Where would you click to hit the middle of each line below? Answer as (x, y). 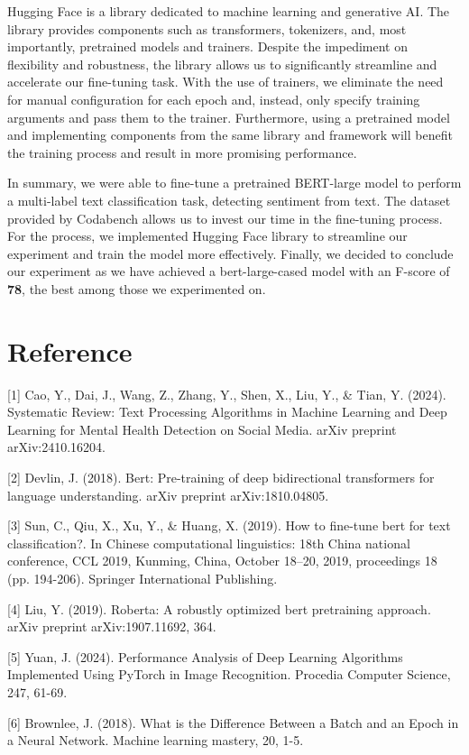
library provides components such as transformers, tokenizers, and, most (207, 28)
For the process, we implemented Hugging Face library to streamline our (207, 236)
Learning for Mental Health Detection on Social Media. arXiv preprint (202, 429)
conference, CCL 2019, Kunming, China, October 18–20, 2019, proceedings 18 (222, 561)
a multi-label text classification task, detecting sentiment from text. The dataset (229, 200)
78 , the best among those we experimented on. (137, 288)
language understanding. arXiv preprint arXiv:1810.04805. (168, 495)
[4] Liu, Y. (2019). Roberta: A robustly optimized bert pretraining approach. (219, 608)
